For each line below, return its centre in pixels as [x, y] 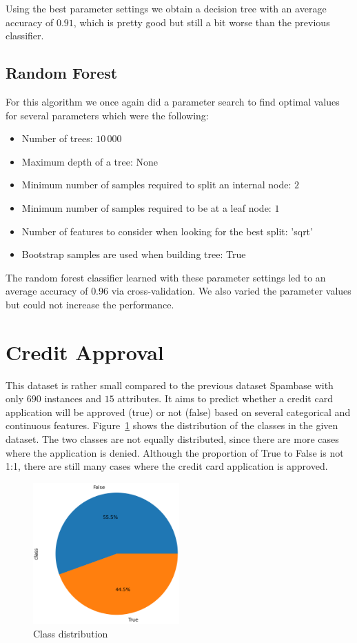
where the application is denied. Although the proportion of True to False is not [175, 452]
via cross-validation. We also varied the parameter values [231, 291]
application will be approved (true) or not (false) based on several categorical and [178, 412]
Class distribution [71, 633]
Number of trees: [57, 138]
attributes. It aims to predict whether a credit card [225, 398]
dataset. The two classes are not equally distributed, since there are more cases [172, 439]
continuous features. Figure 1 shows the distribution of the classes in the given [172, 425]
